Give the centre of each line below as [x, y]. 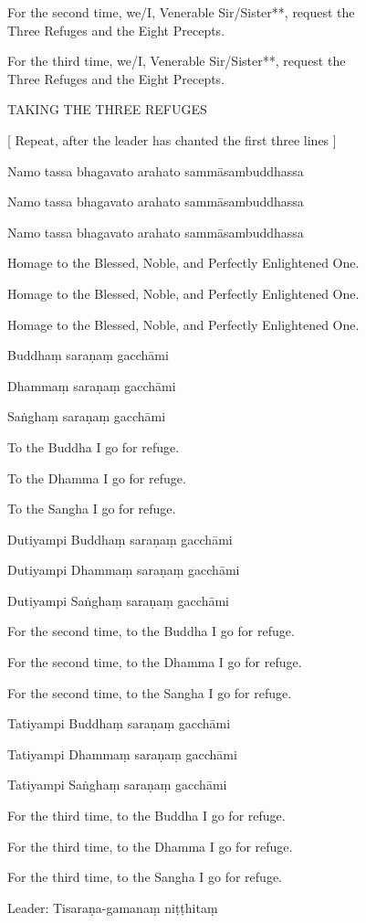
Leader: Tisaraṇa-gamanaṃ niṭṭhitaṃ [113, 907]
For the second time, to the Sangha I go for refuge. [150, 692]
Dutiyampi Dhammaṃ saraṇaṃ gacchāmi [124, 570]
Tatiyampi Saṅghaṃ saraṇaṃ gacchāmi [117, 785]
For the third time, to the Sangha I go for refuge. [145, 877]
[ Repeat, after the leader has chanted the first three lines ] [172, 139]
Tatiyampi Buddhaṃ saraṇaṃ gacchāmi [119, 723]
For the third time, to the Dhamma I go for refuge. [150, 846]
